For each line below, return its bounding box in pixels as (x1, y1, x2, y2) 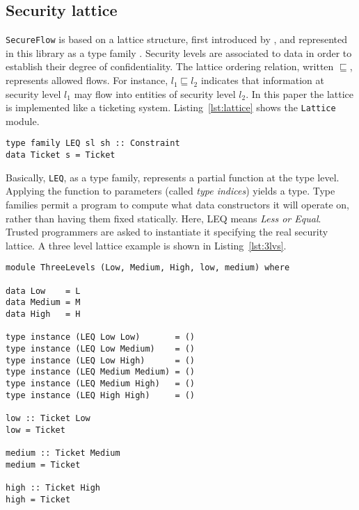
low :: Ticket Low (6, 413, 90, 423)
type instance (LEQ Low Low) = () (6, 332, 196, 343)
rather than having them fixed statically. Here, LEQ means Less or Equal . (6, 211, 321, 225)
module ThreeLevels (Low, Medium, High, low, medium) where (6, 263, 290, 273)
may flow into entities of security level (74, 86, 236, 101)
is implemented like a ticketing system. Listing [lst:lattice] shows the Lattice (6, 100, 336, 115)
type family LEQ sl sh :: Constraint (6, 138, 180, 149)
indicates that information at (200, 73, 324, 88)
